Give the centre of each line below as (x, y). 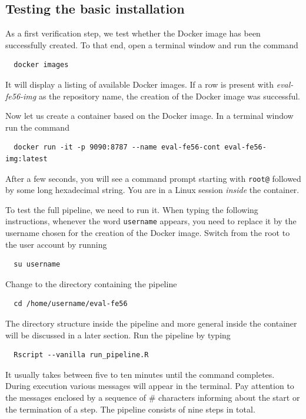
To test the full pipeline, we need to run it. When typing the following (132, 209)
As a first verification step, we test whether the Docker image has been (133, 33)
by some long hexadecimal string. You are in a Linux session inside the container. (152, 190)
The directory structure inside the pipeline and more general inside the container (151, 323)
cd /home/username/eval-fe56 (71, 304)
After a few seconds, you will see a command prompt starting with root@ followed (153, 178)
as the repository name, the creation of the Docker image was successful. (169, 96)
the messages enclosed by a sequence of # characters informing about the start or (153, 397)
